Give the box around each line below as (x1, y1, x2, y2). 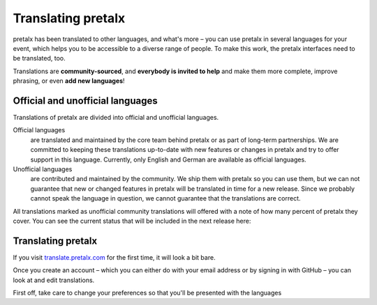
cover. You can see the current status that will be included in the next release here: (13, 217, 251, 225)
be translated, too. (13, 54, 66, 63)
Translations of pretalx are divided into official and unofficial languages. (13, 114, 219, 122)
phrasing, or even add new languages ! (13, 77, 125, 85)
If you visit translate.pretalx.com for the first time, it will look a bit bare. (13, 253, 216, 261)
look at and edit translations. (13, 276, 95, 284)
